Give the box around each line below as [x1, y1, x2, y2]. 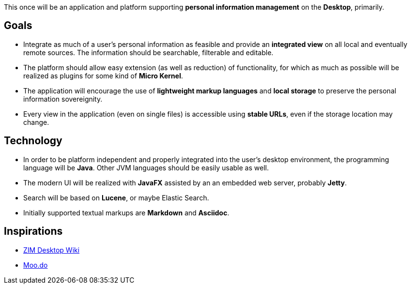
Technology [4, 135, 62, 147]
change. [23, 118, 49, 126]
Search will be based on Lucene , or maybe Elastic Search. [23, 193, 209, 202]
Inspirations [4, 225, 63, 238]
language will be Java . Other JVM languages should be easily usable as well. [23, 163, 269, 172]
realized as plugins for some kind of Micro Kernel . [23, 71, 183, 80]
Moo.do [23, 260, 48, 269]
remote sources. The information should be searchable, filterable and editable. [23, 48, 274, 57]
